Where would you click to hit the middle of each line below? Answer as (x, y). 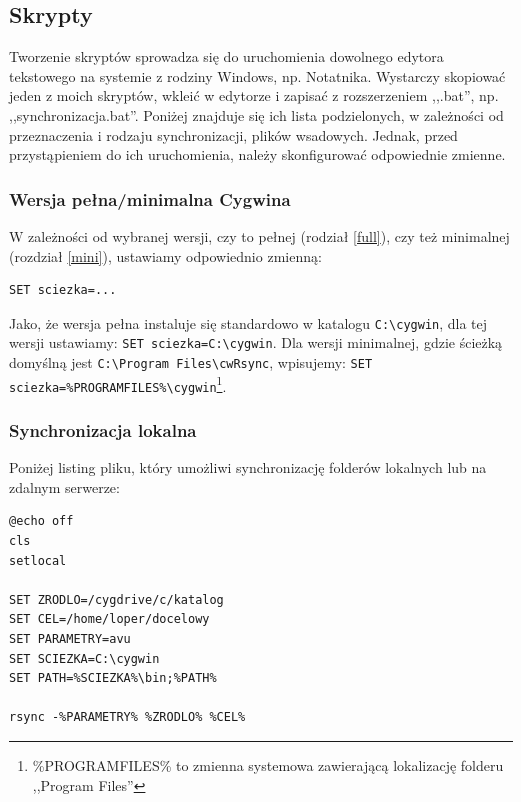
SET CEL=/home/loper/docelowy (109, 619)
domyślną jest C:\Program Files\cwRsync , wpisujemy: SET (191, 362)
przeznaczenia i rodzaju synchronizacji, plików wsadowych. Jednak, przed (233, 134)
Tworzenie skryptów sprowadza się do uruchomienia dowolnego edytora (226, 56)
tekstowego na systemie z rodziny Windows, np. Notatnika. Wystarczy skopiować (257, 75)
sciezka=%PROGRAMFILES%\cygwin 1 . (118, 384)
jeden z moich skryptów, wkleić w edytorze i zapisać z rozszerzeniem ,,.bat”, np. (254, 95)
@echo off (41, 521)
